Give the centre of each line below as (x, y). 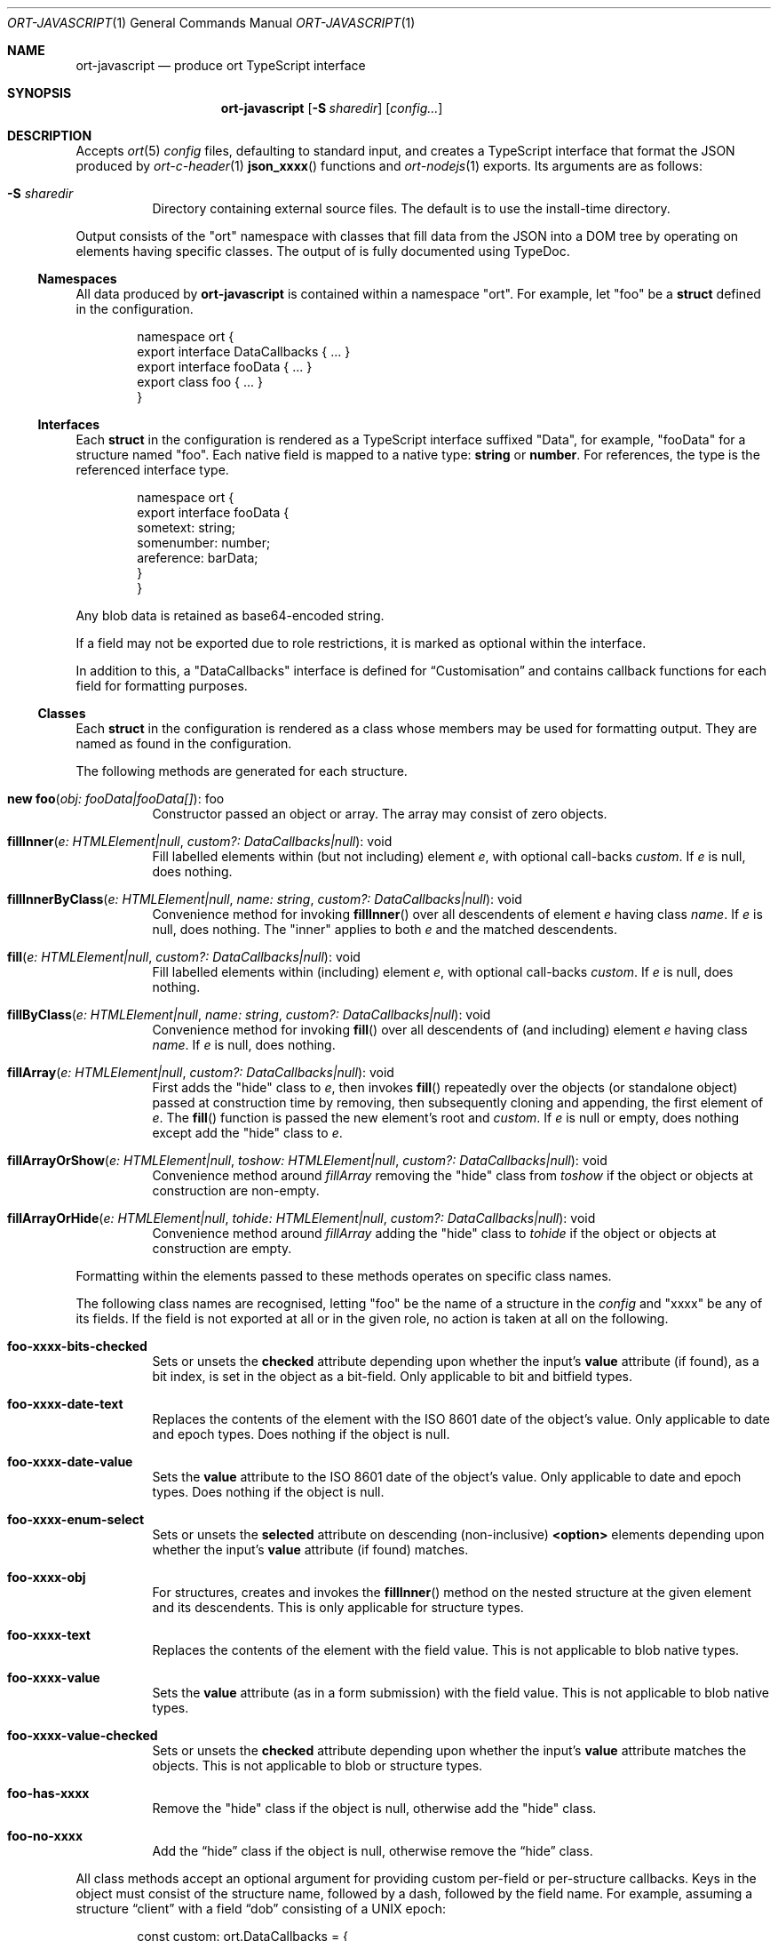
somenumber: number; (204, 543)
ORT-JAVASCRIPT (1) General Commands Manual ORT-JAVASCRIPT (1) (211, 23)
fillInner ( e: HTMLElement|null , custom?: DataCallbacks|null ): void (200, 841)
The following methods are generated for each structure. (242, 771)
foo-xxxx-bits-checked (77, 1346)
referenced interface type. (152, 470)
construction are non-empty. (236, 1190)
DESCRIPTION (50, 136)
